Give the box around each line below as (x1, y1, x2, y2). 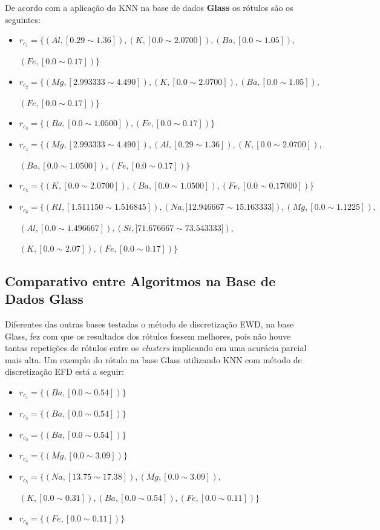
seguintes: (5, 13, 41, 25)
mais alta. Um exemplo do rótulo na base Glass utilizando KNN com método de (5, 353, 302, 366)
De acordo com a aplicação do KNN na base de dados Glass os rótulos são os (5, 1, 293, 13)
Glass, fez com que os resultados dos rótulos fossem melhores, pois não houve (5, 329, 291, 342)
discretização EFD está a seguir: (5, 365, 124, 378)
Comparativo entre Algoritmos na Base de (5, 271, 276, 290)
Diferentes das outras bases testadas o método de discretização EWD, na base (5, 317, 294, 330)
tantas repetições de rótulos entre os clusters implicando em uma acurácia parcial (5, 341, 307, 354)
